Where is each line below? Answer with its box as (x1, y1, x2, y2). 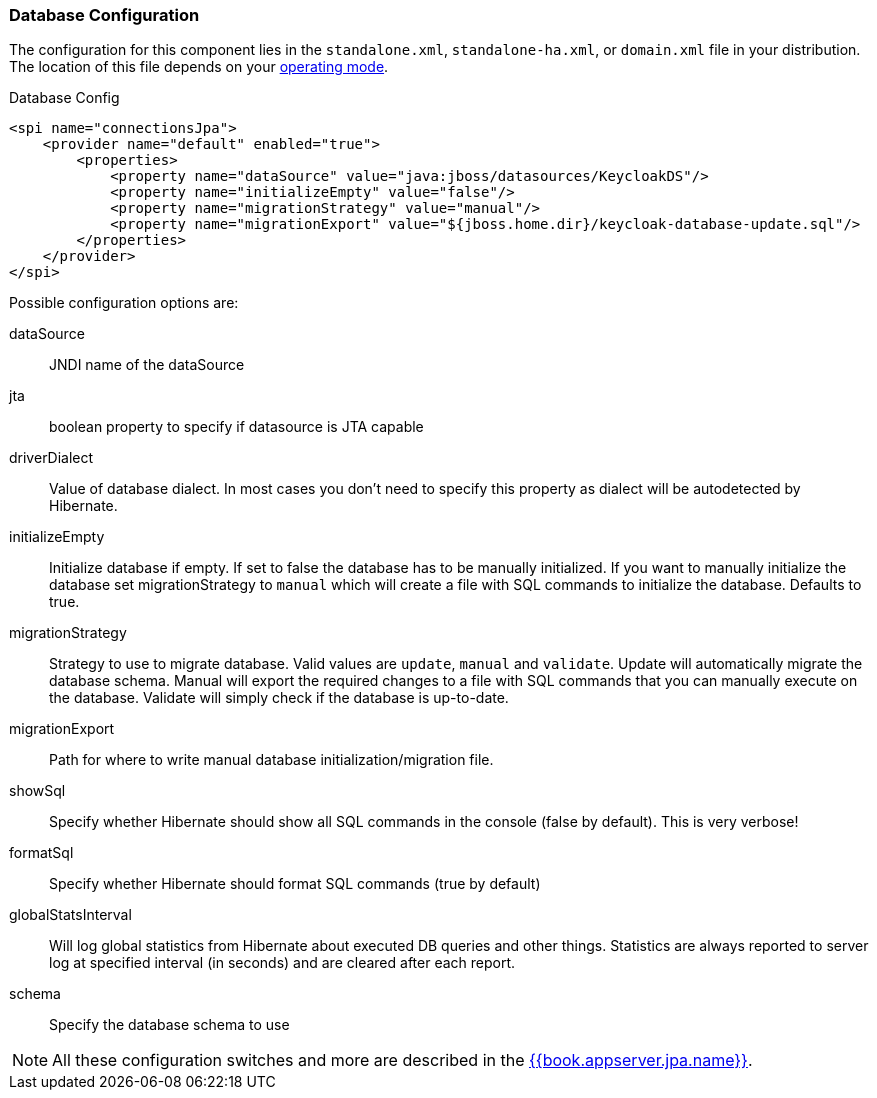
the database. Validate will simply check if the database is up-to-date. (49, 689, 509, 707)
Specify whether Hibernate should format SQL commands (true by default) (49, 875, 541, 893)
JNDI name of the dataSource (49, 356, 245, 374)
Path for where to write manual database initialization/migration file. (49, 751, 494, 769)
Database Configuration (9, 5, 200, 25)
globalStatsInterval (9, 906, 132, 924)
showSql (9, 782, 66, 800)
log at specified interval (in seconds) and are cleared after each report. (49, 954, 516, 972)
